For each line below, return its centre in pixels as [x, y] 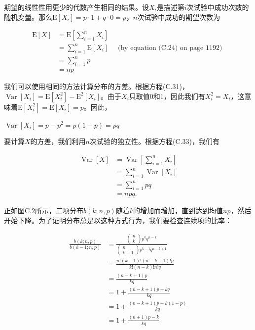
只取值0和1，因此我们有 [167, 96]
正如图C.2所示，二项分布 [44, 211]
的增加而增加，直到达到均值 [178, 211]
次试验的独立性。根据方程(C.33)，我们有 [155, 141]
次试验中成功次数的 [218, 7]
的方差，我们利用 [58, 141]
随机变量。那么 [28, 17]
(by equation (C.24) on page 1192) [170, 48]
